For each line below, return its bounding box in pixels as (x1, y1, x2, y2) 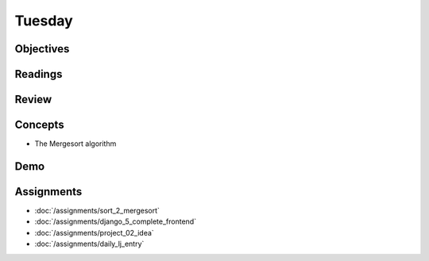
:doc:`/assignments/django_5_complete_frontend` (34, 217, 197, 226)
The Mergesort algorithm (34, 139, 117, 148)
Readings (14, 67, 63, 81)
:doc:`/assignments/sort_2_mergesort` (34, 206, 160, 216)
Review (14, 93, 52, 106)
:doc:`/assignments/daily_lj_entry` (34, 239, 145, 249)
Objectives (14, 42, 70, 56)
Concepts (14, 118, 64, 132)
